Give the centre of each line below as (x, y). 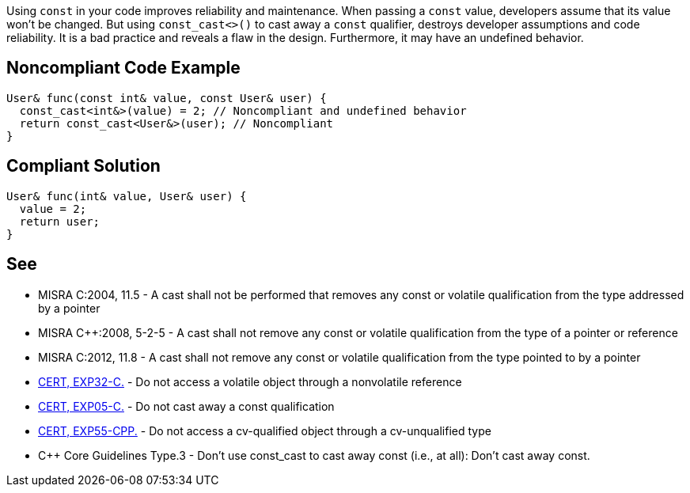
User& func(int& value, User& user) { (127, 196)
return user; (60, 221)
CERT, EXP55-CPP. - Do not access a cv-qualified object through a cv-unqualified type (265, 430)
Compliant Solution (83, 166)
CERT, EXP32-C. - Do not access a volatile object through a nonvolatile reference (250, 381)
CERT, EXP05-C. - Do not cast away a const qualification (186, 406)
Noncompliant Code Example (123, 68)
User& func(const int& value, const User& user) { (167, 98)
